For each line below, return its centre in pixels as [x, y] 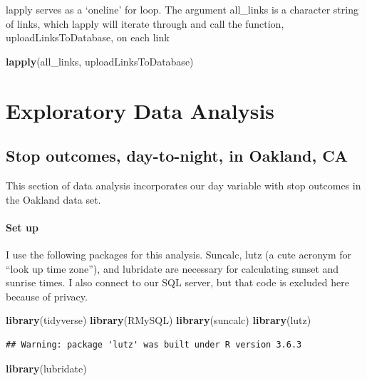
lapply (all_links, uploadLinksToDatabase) [100, 61]
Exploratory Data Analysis [140, 110]
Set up [22, 227]
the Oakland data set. [53, 199]
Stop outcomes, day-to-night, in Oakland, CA [177, 156]
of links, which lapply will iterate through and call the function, [145, 23]
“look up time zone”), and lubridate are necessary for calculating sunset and [172, 268]
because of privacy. [47, 296]
